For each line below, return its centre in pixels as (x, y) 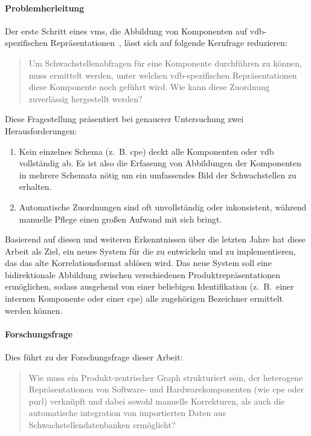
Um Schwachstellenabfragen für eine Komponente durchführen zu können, (165, 63)
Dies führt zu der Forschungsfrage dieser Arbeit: (94, 357)
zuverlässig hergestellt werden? (85, 98)
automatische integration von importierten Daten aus (127, 413)
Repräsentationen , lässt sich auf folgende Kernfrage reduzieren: (169, 43)
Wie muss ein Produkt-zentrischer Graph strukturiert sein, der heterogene (166, 377)
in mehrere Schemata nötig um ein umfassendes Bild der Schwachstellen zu (158, 174)
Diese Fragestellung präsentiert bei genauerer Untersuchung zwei (124, 119)
